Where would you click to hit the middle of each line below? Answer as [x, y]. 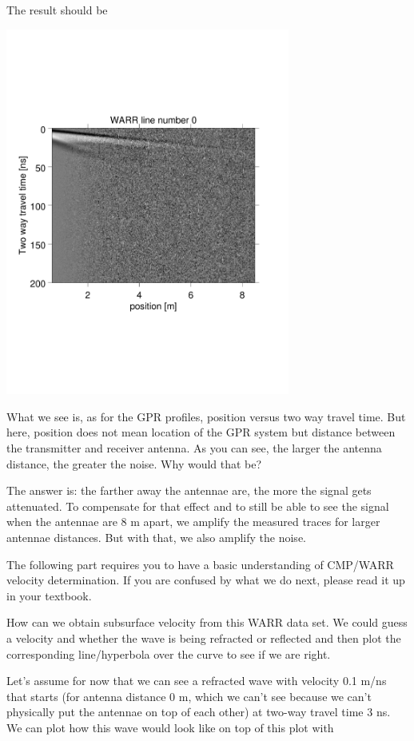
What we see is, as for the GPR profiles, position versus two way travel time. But [206, 416]
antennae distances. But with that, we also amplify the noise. [156, 538]
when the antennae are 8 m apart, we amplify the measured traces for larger [193, 522]
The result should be [57, 10]
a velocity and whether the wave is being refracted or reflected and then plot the [204, 638]
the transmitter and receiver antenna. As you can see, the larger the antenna [194, 448]
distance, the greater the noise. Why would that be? [134, 463]
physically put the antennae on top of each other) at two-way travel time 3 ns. [199, 712]
